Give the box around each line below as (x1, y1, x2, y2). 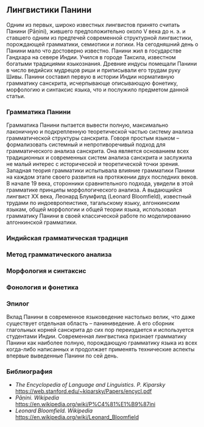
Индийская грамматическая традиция (6, 234, 128, 243)
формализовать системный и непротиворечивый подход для (6, 141, 166, 148)
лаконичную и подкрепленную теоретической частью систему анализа (6, 128, 194, 135)
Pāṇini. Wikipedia (15, 394, 60, 401)
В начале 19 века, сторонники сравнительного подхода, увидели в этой (6, 180, 194, 187)
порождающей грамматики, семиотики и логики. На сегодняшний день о (6, 40, 199, 48)
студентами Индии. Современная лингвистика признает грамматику (6, 332, 187, 340)
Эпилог (6, 299, 29, 307)
